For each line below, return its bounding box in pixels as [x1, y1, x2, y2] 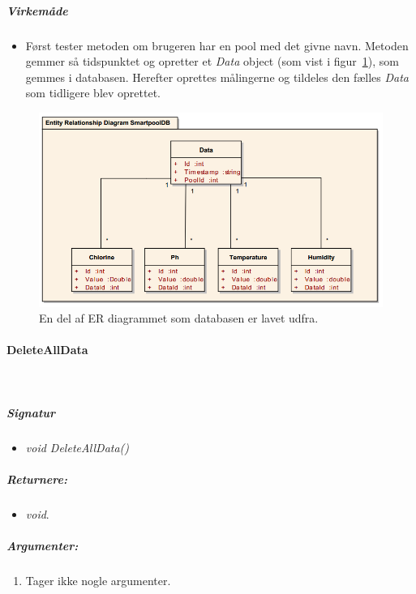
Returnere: [6, 470, 67, 487]
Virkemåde [6, 2, 68, 19]
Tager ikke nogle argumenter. [25, 571, 171, 588]
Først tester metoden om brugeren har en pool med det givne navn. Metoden [25, 36, 409, 53]
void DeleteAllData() [25, 438, 130, 455]
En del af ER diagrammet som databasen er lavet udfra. [39, 310, 319, 327]
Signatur [6, 404, 56, 421]
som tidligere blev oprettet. [25, 84, 161, 101]
